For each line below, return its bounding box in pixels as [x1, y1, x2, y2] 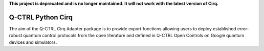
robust [9, 33, 22, 38]
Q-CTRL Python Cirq [9, 13, 73, 21]
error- [237, 25, 249, 31]
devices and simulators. [9, 39, 57, 45]
